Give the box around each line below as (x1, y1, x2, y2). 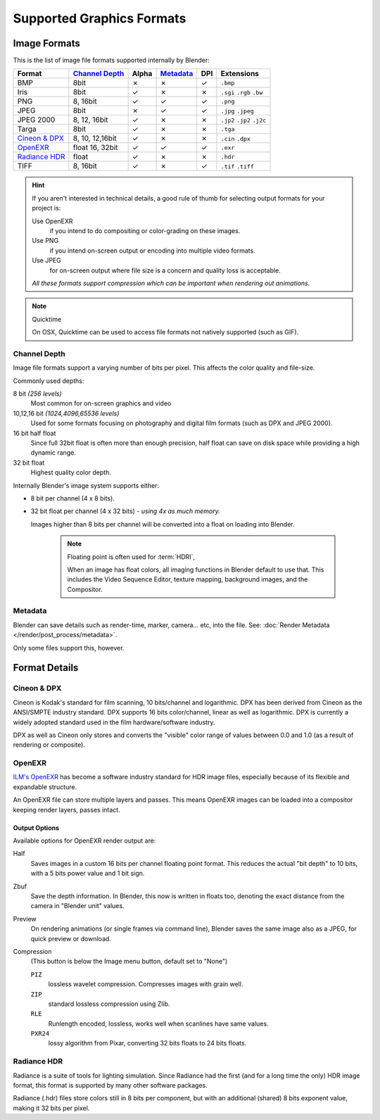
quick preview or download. (30, 934, 112, 943)
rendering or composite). (13, 741, 86, 749)
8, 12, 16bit (72, 115, 108, 125)
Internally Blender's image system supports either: (13, 481, 160, 489)
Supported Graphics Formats (13, 11, 186, 26)
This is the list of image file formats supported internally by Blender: (13, 56, 210, 65)
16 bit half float (13, 429, 56, 437)
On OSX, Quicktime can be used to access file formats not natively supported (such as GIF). (32, 328, 299, 336)
